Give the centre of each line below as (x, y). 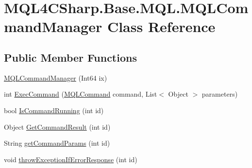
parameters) (220, 94)
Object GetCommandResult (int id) (57, 126)
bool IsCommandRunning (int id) (54, 110)
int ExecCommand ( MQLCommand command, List (81, 94)
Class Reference (161, 26)
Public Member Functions (70, 57)
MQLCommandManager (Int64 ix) (56, 77)
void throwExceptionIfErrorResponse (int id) (71, 159)
